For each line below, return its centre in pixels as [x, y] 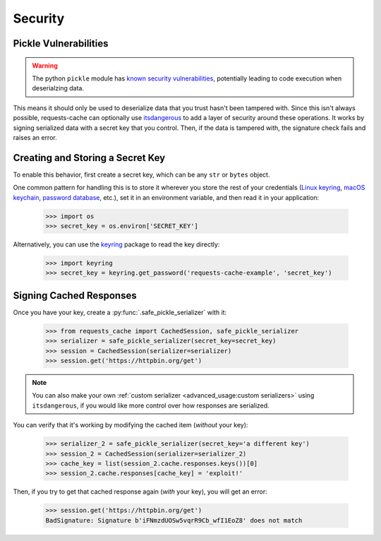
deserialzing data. [58, 88]
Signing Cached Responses [75, 296]
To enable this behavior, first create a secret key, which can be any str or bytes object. [141, 174]
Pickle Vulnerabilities [61, 43]
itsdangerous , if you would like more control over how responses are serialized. [151, 405]
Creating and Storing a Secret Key [89, 158]
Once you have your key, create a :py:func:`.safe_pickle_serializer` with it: [120, 312]
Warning [45, 65]
